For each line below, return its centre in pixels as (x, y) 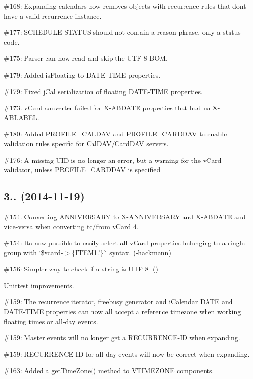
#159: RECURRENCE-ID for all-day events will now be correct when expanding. (127, 354)
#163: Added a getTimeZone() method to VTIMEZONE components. (109, 370)
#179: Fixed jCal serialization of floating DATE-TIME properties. (103, 91)
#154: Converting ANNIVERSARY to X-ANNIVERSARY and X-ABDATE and (125, 216)
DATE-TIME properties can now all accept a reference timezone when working (123, 311)
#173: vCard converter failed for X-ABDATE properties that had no (107, 108)
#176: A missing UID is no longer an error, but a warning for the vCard (113, 160)
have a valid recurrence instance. (53, 15)
